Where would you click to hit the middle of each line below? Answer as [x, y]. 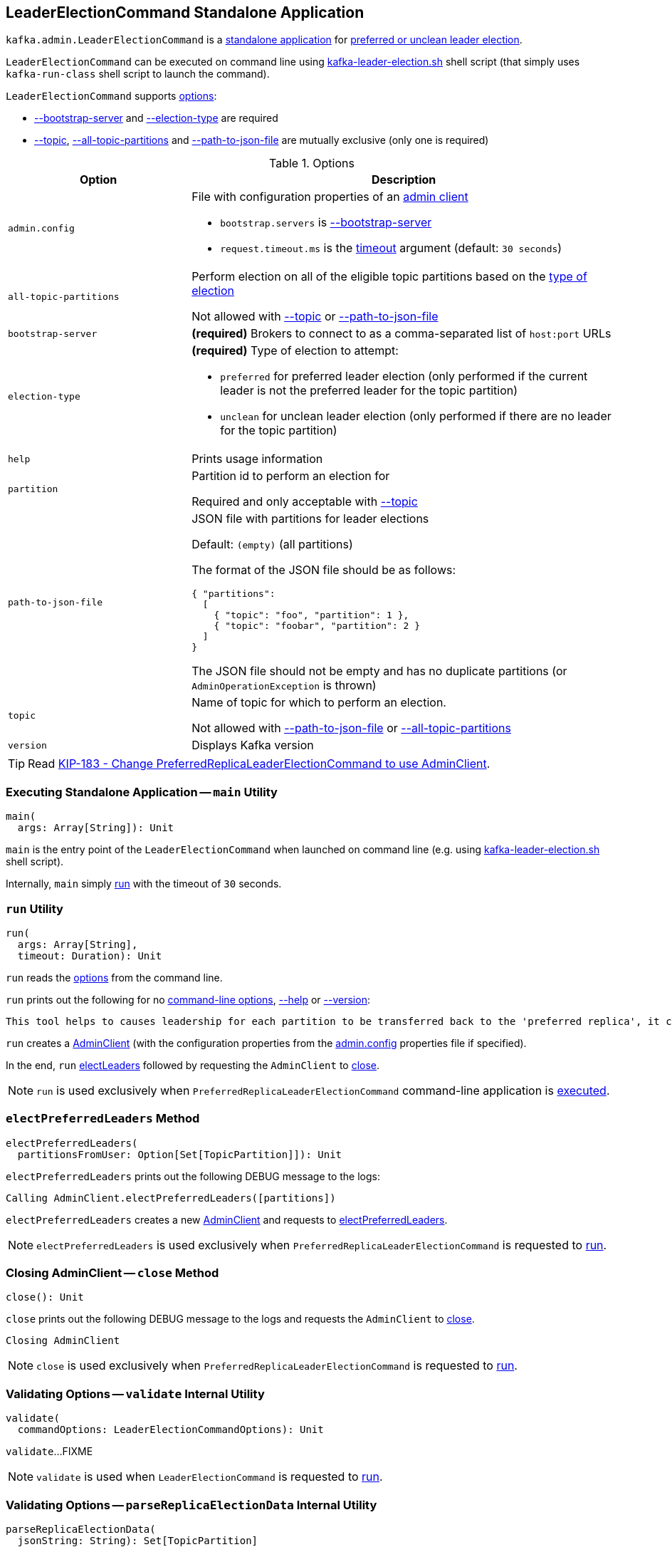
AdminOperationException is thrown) [284, 686]
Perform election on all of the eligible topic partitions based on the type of [389, 277]
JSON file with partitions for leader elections [310, 519]
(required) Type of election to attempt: [295, 351]
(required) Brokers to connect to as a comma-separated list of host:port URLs [401, 334]
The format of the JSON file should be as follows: [324, 570]
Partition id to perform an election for [291, 476]
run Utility [35, 908]
